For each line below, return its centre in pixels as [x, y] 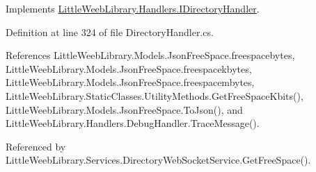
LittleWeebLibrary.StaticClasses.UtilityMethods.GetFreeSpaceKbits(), [155, 95]
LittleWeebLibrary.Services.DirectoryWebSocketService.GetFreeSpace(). [158, 160]
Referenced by [36, 146]
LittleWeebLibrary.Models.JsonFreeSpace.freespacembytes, [130, 82]
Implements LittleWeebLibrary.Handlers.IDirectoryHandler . [133, 8]
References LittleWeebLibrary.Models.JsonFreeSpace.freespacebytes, [150, 55]
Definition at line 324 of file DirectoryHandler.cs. [110, 32]
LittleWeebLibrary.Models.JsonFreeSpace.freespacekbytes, [129, 68]
